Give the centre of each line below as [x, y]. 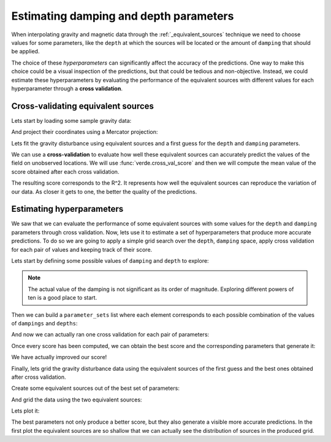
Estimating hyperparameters [67, 209]
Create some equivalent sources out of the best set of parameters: [96, 388]
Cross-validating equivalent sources [83, 106]
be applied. [25, 52]
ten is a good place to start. [63, 298]
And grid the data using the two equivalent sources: [77, 400]
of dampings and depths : [44, 323]
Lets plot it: [25, 411]
